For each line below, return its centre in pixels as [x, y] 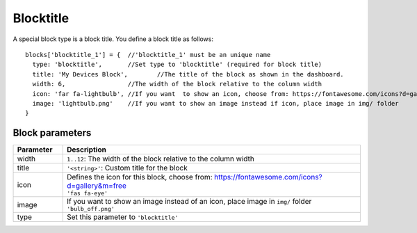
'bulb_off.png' [90, 209]
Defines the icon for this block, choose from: [139, 177]
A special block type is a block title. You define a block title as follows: [113, 39]
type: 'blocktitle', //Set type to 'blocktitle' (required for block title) [177, 65]
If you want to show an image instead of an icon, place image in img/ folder [189, 202]
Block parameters [52, 133]
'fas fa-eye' [87, 194]
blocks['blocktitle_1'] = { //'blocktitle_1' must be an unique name [148, 55]
